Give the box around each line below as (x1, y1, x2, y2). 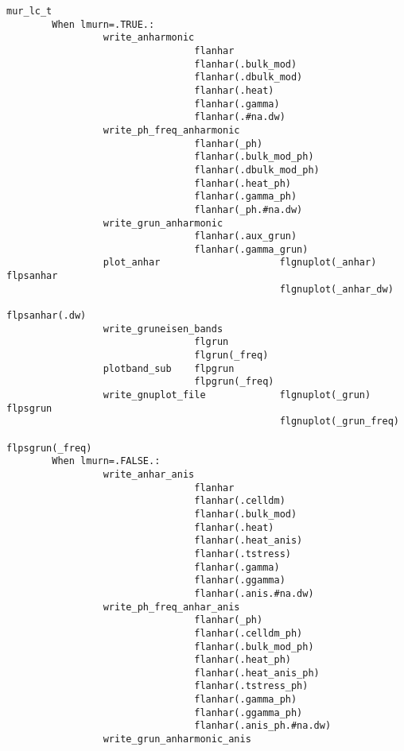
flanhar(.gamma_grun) (194, 243, 309, 255)
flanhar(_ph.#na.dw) (194, 203, 303, 215)
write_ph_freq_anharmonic (103, 124, 240, 136)
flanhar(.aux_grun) (194, 230, 297, 242)
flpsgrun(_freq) (6, 442, 92, 454)
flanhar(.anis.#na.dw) (194, 587, 314, 599)
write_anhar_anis (103, 468, 195, 480)
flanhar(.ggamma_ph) (194, 706, 303, 718)
